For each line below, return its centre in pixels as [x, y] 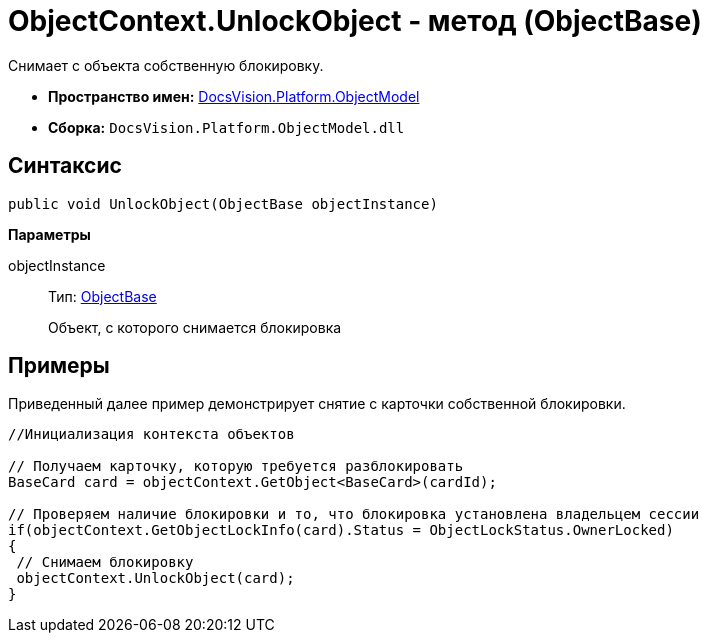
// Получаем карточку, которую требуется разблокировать [236, 466]
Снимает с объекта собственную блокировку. [166, 65]
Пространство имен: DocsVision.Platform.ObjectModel [234, 96]
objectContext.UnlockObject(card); [155, 578]
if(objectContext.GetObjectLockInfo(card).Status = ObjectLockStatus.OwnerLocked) [341, 530]
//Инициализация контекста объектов [151, 434]
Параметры [49, 234]
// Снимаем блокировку [105, 562]
